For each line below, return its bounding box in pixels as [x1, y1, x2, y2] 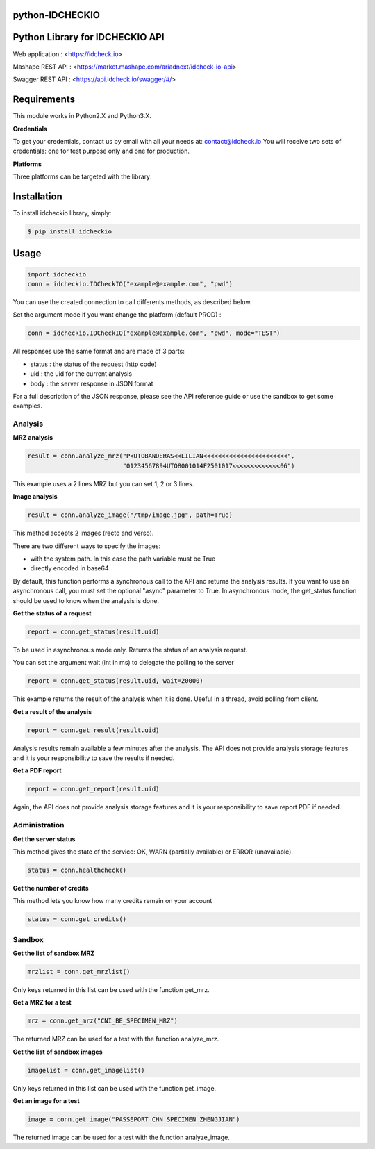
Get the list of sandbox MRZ [12, 949, 95, 957]
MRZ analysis [12, 433, 53, 442]
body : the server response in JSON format [30, 379, 153, 388]
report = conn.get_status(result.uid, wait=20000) [27, 677, 204, 685]
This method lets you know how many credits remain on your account [12, 897, 212, 905]
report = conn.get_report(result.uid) [27, 785, 160, 793]
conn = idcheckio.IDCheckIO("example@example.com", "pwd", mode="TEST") [27, 329, 281, 337]
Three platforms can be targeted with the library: [12, 172, 152, 181]
